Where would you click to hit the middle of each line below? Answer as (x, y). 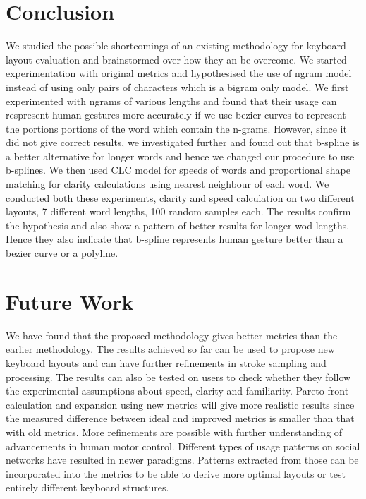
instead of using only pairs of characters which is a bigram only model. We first (177, 86)
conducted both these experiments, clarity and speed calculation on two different (180, 197)
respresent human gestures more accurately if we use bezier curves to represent (176, 115)
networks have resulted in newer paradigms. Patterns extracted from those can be (182, 460)
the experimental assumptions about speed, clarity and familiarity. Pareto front (177, 391)
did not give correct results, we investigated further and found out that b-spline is (183, 142)
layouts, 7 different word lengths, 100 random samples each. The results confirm (178, 211)
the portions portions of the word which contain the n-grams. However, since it (176, 128)
